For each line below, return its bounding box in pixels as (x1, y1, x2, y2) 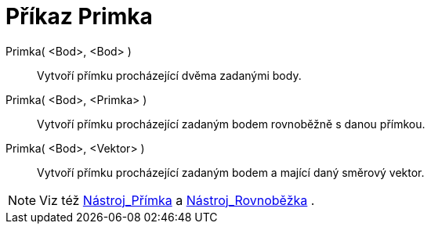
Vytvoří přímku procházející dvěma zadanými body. (37, 68, 302, 82)
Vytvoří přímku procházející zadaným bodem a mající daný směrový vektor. (37, 165, 425, 179)
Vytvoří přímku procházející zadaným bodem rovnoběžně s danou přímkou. (37, 117, 426, 131)
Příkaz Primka (5, 3, 153, 30)
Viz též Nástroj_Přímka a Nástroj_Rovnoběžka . (39, 192, 315, 208)
